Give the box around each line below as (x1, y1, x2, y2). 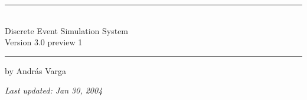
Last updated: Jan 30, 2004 (5, 84, 103, 96)
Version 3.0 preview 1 (5, 36, 83, 48)
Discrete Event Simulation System (5, 24, 129, 36)
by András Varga (5, 64, 67, 76)
